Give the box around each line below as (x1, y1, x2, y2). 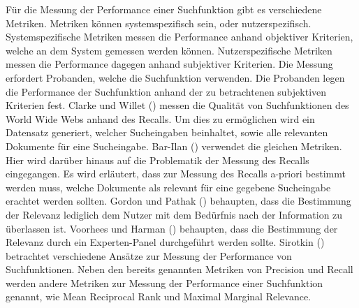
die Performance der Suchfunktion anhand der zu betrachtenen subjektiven (6, 84, 327, 98)
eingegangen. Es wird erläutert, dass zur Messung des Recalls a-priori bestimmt (6, 166, 346, 181)
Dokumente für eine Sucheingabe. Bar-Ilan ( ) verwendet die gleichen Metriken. (6, 138, 342, 153)
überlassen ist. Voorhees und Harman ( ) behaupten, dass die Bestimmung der (6, 221, 338, 235)
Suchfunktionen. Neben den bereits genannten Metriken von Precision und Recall (6, 262, 353, 277)
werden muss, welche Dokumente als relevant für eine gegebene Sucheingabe (6, 179, 331, 194)
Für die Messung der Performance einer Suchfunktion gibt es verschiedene (6, 2, 322, 16)
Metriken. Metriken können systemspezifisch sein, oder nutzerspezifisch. (6, 15, 312, 30)
